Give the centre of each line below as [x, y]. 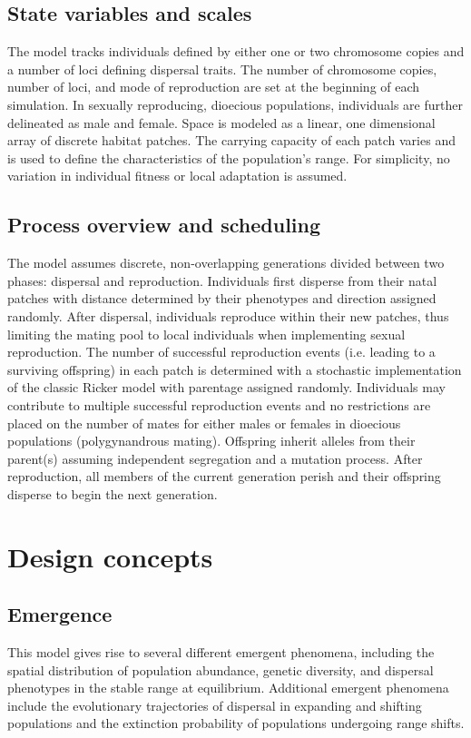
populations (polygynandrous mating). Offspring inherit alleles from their [211, 441]
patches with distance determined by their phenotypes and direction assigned [222, 298]
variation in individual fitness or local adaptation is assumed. [177, 176]
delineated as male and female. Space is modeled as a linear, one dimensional [221, 122]
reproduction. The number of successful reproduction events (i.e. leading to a [221, 352]
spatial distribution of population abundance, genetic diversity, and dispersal [221, 669]
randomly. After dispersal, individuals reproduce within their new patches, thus [228, 315]
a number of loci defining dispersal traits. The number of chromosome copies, [222, 69]
